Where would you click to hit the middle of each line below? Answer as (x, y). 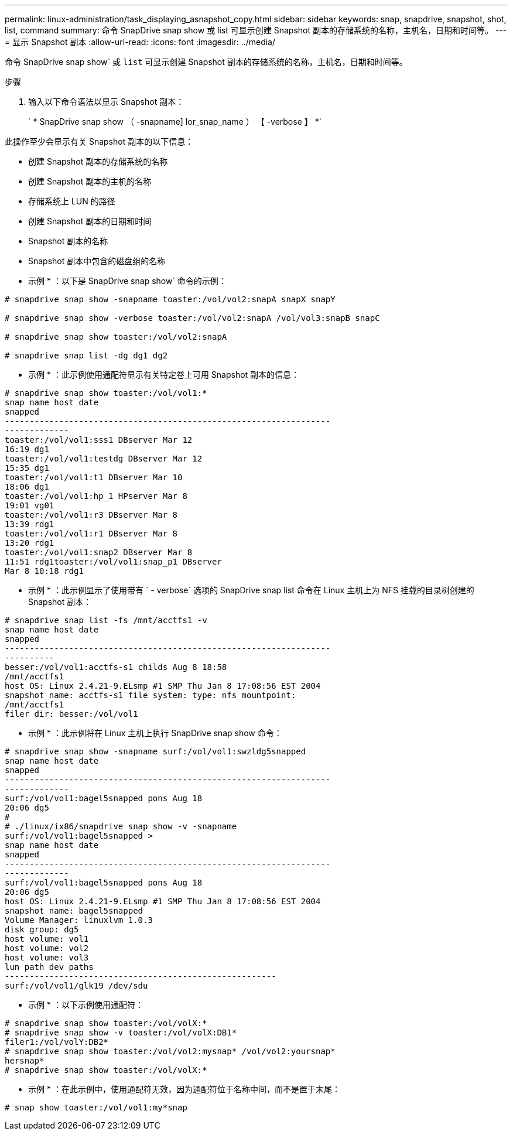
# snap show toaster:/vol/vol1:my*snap (96, 1107)
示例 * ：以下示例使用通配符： (86, 1005)
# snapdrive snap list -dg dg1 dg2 (86, 355)
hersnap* (25, 1061)
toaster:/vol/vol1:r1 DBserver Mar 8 (91, 534)
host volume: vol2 (47, 948)
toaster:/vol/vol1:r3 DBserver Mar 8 (91, 515)
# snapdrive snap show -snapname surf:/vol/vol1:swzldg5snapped (155, 751)
